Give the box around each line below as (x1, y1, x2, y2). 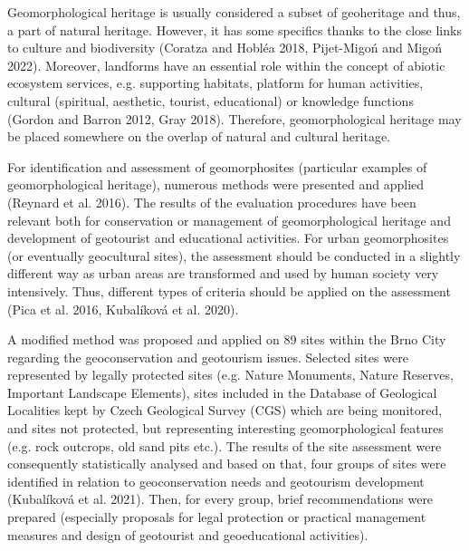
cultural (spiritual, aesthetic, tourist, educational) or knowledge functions (7, 91, 414, 110)
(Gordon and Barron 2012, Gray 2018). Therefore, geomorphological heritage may (7, 109, 462, 128)
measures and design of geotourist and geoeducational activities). (7, 525, 368, 544)
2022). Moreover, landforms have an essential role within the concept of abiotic (7, 55, 445, 74)
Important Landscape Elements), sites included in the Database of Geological (7, 382, 437, 401)
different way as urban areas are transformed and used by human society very (7, 264, 439, 283)
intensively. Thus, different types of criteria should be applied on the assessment (7, 281, 451, 300)
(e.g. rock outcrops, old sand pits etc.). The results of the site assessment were (7, 436, 442, 455)
